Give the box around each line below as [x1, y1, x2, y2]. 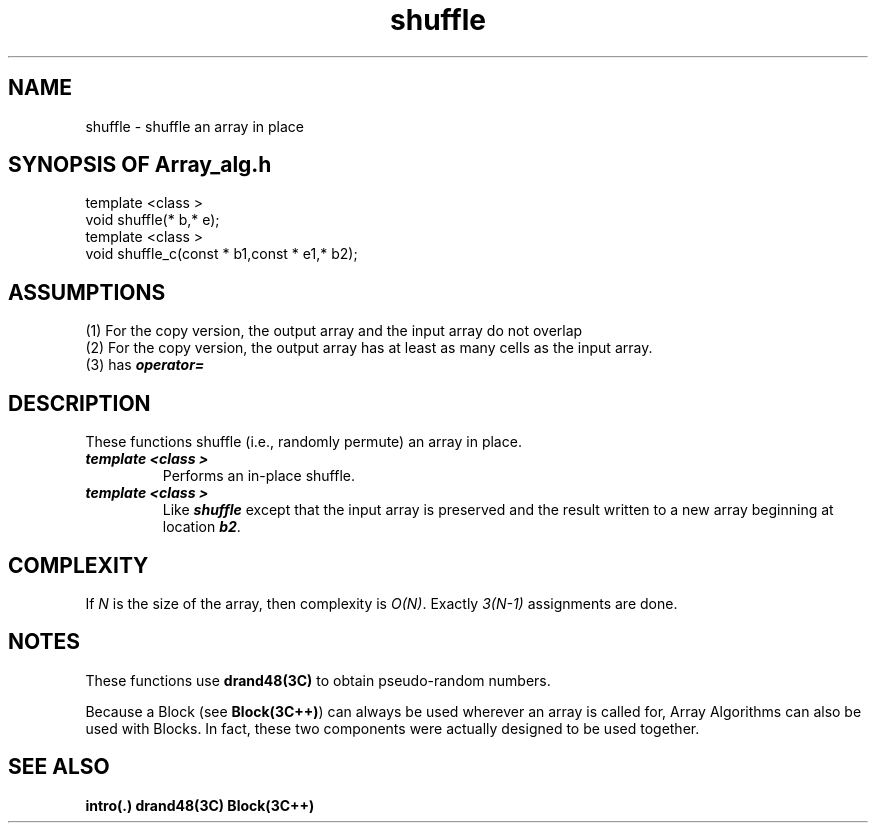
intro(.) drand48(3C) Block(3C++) [85, 796, 315, 814]
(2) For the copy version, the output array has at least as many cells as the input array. [85, 339, 653, 357]
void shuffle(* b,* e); [85, 211, 220, 229]
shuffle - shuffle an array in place [85, 117, 305, 135]
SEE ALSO [8, 754, 110, 780]
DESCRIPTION [8, 390, 151, 416]
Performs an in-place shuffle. [162, 467, 356, 485]
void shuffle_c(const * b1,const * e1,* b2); [85, 245, 358, 263]
